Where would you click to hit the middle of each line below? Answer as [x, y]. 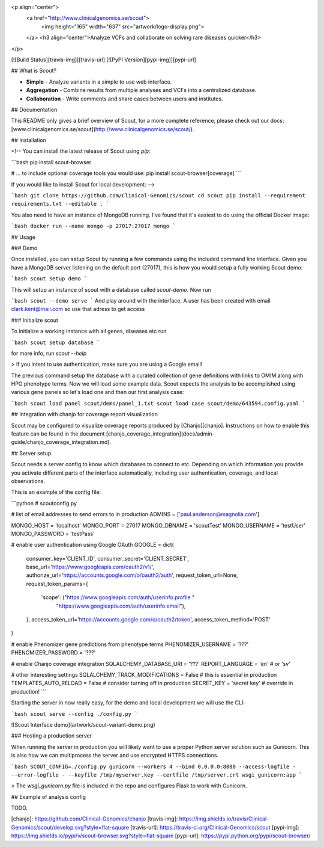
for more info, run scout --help [49, 353]
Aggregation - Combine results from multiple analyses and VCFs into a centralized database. [141, 90]
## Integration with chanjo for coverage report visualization [85, 414]
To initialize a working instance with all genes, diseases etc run [89, 331]
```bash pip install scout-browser [51, 162]
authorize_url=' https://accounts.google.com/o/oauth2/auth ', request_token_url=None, [132, 575]
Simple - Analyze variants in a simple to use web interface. [99, 82]
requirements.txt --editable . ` [60, 204]
